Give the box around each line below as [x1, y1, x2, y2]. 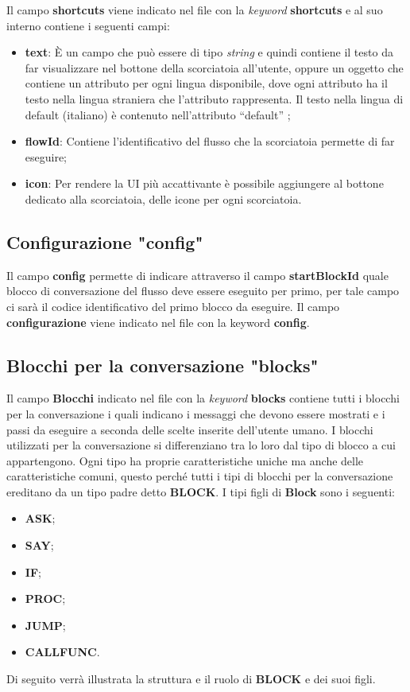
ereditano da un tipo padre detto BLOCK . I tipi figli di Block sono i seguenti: [6, 483, 395, 500]
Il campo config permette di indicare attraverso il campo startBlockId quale [6, 266, 389, 283]
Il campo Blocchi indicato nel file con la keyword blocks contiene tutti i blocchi [6, 390, 400, 406]
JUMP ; [25, 616, 66, 633]
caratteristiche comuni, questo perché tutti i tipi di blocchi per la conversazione [6, 468, 393, 484]
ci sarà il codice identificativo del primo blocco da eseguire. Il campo [6, 297, 340, 314]
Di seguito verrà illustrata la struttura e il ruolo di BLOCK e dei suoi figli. [6, 671, 376, 687]
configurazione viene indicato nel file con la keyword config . [6, 313, 310, 330]
